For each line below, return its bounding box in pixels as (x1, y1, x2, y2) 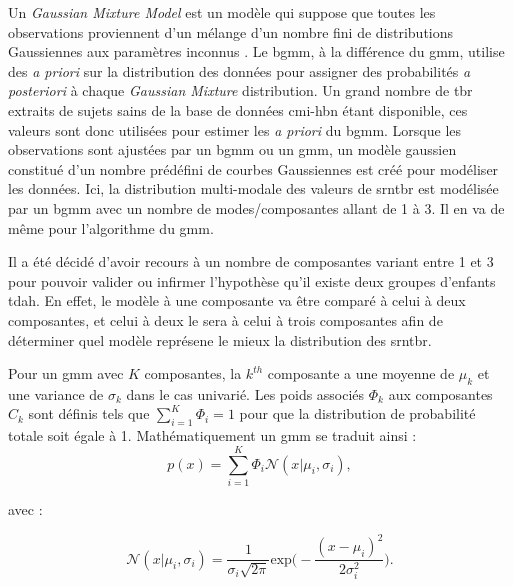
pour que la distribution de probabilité (239, 403, 476, 424)
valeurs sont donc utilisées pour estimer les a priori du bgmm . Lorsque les (8, 119, 462, 140)
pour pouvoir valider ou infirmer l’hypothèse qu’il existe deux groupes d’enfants (8, 270, 496, 291)
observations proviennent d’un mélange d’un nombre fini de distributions (8, 21, 454, 42)
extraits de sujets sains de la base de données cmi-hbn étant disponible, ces (8, 99, 468, 120)
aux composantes (388, 383, 493, 404)
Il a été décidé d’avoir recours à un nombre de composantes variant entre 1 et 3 (8, 251, 494, 272)
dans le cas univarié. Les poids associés (126, 383, 365, 404)
